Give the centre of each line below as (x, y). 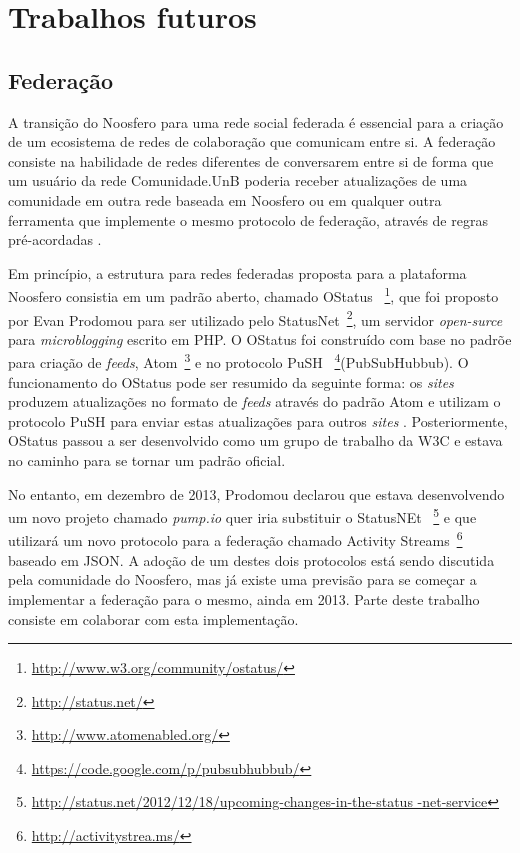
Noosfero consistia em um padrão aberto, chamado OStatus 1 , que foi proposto (253, 294)
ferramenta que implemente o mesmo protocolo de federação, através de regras (248, 219)
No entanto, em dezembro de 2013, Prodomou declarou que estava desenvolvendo (256, 493)
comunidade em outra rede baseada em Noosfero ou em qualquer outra (225, 199)
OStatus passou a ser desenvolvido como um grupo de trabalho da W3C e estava (255, 440)
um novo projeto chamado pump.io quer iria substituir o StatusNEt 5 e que (242, 515)
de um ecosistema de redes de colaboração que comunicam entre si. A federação (252, 141)
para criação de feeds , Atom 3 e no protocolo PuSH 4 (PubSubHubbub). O (238, 361)
